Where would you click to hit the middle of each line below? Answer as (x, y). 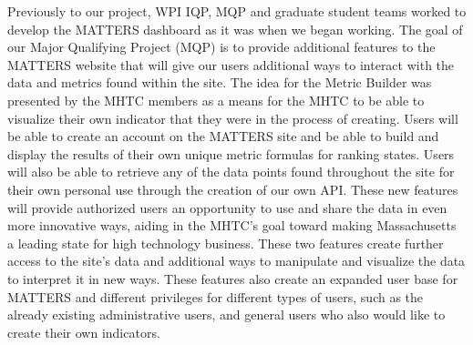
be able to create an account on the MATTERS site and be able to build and (223, 136)
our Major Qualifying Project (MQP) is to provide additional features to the (221, 47)
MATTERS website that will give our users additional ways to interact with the (231, 64)
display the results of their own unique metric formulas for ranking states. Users (231, 153)
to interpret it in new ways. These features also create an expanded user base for (233, 278)
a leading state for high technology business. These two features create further (226, 243)
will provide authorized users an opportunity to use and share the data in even (227, 207)
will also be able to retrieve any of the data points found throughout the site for (231, 172)
